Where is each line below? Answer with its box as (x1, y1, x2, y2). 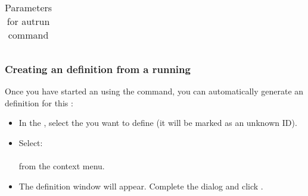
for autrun (7, 14, 50, 28)
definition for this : (5, 96, 73, 109)
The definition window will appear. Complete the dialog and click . (18, 179, 263, 192)
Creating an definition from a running (5, 61, 191, 76)
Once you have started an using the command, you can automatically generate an (5, 85, 304, 97)
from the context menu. (18, 160, 105, 172)
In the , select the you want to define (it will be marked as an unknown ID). (18, 116, 297, 129)
